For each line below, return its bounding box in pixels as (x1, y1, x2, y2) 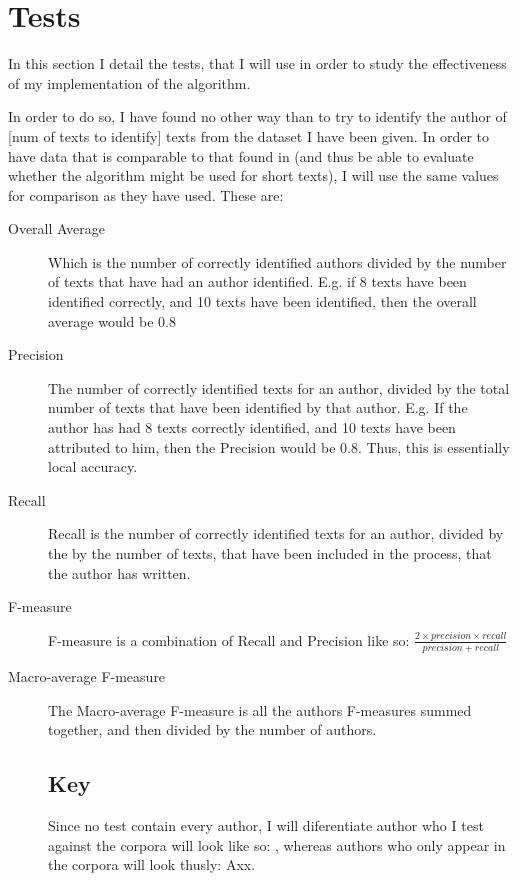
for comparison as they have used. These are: (8, 184, 284, 205)
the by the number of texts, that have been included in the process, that (48, 543, 492, 563)
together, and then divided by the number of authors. (48, 719, 377, 740)
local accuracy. (48, 456, 138, 477)
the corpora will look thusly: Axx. (48, 854, 256, 875)
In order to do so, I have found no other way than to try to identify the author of (8, 106, 507, 127)
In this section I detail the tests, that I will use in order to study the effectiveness (8, 53, 507, 74)
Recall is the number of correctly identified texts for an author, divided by (48, 523, 504, 544)
